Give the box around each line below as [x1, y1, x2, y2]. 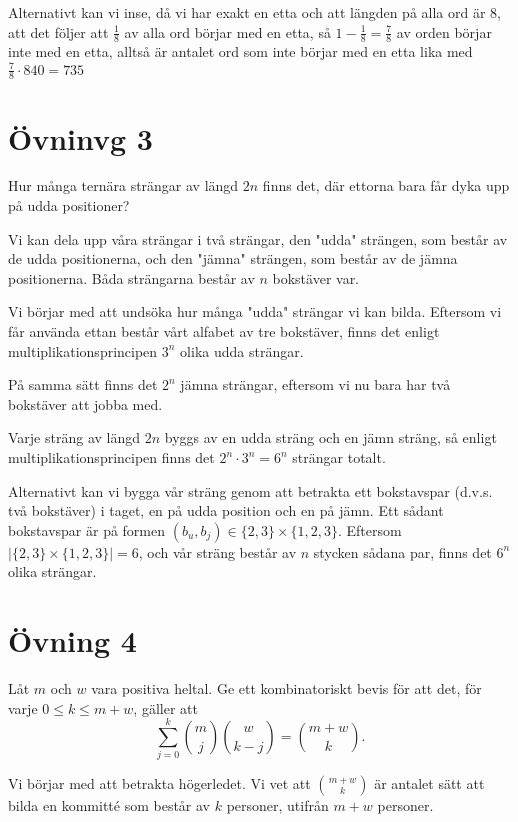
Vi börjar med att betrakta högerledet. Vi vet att [8, 773, 311, 794]
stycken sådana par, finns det [313, 541, 492, 562]
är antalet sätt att [374, 773, 485, 794]
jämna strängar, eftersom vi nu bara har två [180, 374, 451, 395]
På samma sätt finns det [8, 374, 158, 395]
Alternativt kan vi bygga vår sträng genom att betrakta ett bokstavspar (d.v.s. [8, 480, 493, 501]
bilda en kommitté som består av [8, 795, 211, 816]
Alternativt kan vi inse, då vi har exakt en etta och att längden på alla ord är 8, [8, 2, 501, 22]
